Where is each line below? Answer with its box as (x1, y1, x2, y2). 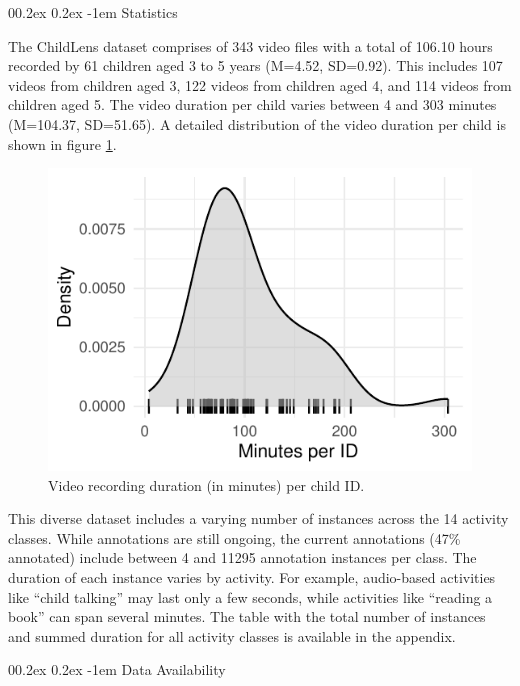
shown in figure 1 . (8, 133, 117, 154)
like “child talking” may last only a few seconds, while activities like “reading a (8, 586, 493, 607)
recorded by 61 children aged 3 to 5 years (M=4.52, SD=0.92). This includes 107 (8, 55, 503, 76)
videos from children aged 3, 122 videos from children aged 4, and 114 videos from (8, 74, 512, 95)
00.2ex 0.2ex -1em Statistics (8, 2, 178, 22)
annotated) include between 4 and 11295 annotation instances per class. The (8, 547, 477, 568)
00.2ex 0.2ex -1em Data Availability (8, 659, 226, 680)
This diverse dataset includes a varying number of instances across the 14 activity (8, 508, 509, 529)
